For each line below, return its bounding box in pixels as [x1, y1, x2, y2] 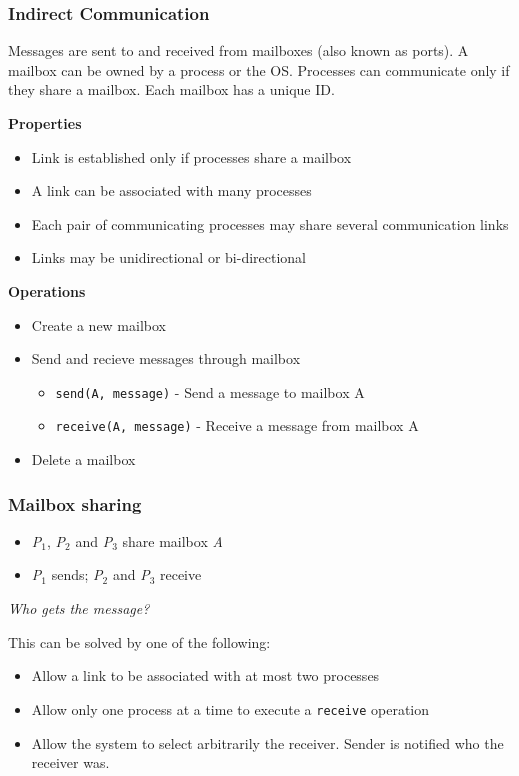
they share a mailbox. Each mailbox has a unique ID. [8, 79, 335, 100]
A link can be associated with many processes [31, 180, 312, 201]
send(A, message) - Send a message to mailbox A [55, 381, 365, 402]
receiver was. [31, 752, 110, 773]
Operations [8, 280, 86, 301]
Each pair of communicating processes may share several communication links [31, 213, 509, 234]
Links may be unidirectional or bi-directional [31, 247, 306, 268]
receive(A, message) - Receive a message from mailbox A [55, 415, 419, 436]
